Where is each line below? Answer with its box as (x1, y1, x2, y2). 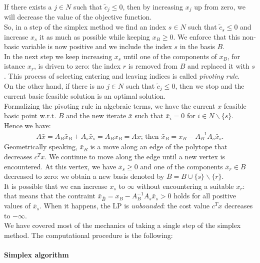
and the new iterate (66, 110, 126, 121)
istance (4, 61, 25, 71)
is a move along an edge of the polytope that (90, 141, 227, 152)
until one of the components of (123, 51, 217, 61)
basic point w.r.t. (4, 110, 56, 121)
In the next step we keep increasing (4, 51, 112, 61)
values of (4, 200, 30, 211)
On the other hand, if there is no (4, 80, 104, 91)
